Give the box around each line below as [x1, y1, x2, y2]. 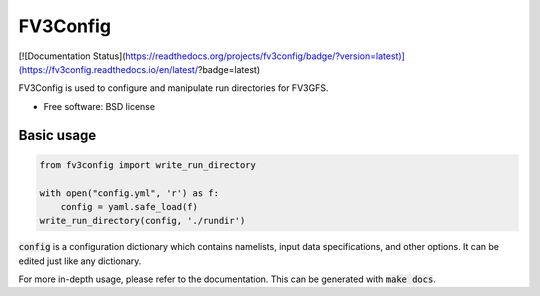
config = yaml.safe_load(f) [60, 201, 199, 212]
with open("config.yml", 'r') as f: [39, 187, 220, 199]
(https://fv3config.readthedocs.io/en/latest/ [18, 63, 199, 75]
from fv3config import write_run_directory [39, 159, 257, 170]
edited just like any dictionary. [18, 255, 142, 267]
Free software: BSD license [43, 100, 155, 112]
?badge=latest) [197, 63, 260, 75]
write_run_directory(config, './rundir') [39, 215, 246, 227]
